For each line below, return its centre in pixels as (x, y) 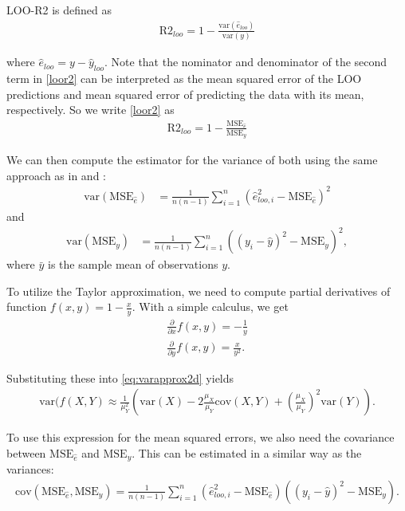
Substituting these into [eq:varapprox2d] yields (120, 377)
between (26, 452)
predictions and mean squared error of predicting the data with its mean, (185, 94)
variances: (30, 469)
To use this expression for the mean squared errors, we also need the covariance (201, 437)
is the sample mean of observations (133, 264)
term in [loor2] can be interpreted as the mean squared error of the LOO (184, 79)
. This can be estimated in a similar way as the (247, 452)
